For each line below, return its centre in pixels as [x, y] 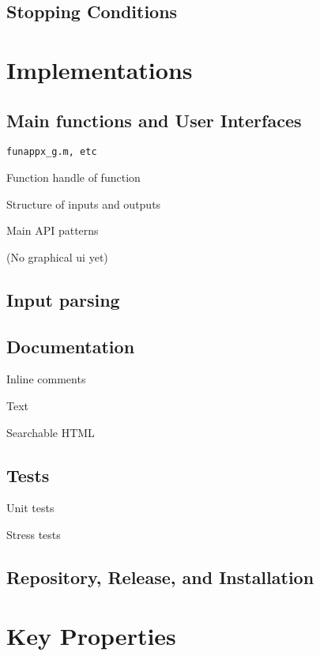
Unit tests [30, 508]
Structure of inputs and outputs [84, 204]
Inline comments [46, 379]
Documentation [71, 346]
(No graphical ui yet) [57, 256]
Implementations [100, 69]
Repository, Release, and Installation [160, 577]
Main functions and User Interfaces [154, 120]
